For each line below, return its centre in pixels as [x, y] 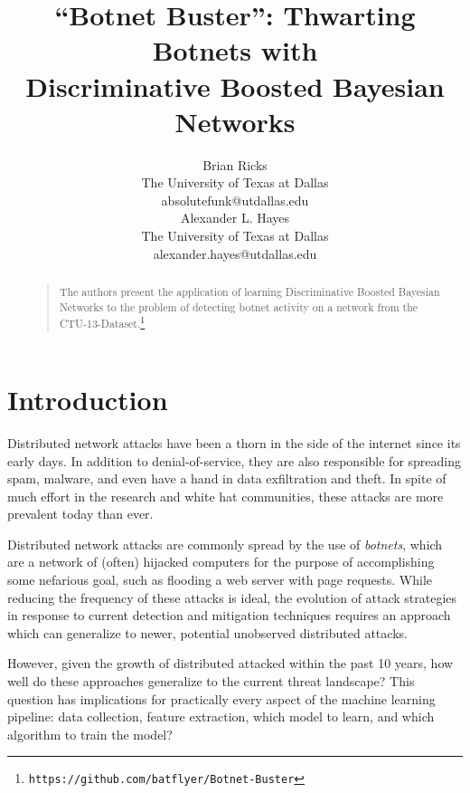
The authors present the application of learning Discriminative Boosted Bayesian [249, 292]
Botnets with [235, 50]
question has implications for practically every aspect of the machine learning [221, 698]
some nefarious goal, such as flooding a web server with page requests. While [220, 580]
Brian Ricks [235, 164]
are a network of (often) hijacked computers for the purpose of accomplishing [221, 562]
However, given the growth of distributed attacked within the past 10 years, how [230, 663]
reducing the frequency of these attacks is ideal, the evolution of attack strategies [232, 597]
